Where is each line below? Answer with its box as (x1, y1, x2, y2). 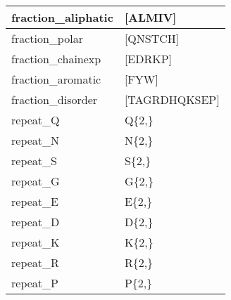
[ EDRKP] (124, 51, 173, 67)
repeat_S (11, 152, 57, 169)
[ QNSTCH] (124, 30, 180, 46)
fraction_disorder (11, 91, 98, 107)
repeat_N (11, 132, 60, 148)
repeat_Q (11, 112, 60, 128)
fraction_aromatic (11, 71, 101, 87)
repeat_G (11, 173, 60, 189)
